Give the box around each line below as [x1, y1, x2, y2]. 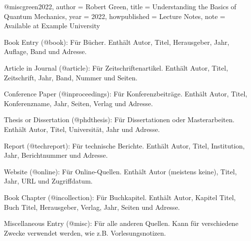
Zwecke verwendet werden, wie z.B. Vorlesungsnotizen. [4, 227, 166, 238]
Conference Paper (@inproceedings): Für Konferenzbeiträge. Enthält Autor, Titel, [4, 89, 248, 99]
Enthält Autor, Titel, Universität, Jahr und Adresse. [4, 124, 160, 134]
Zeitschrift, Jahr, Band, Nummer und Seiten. [4, 72, 138, 82]
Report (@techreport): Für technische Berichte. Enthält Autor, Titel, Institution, [4, 140, 245, 150]
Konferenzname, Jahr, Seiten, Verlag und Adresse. [4, 98, 153, 108]
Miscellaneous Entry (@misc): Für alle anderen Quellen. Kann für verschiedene [4, 218, 238, 228]
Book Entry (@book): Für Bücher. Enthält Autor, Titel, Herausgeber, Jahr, [4, 37, 230, 47]
